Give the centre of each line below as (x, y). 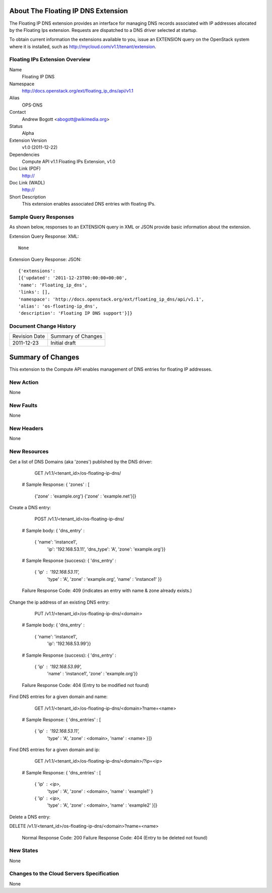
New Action (24, 382)
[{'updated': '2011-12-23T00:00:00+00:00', (73, 278)
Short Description (28, 196)
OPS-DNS (32, 105)
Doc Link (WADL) (27, 183)
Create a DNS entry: (30, 508)
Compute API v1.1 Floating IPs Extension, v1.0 (69, 161)
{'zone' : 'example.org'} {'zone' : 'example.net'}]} (85, 496)
